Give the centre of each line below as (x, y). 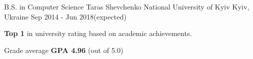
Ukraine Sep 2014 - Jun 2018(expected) (65, 16)
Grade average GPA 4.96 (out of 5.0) (64, 50)
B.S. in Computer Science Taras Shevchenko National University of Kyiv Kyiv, (127, 6)
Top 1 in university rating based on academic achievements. (98, 33)
